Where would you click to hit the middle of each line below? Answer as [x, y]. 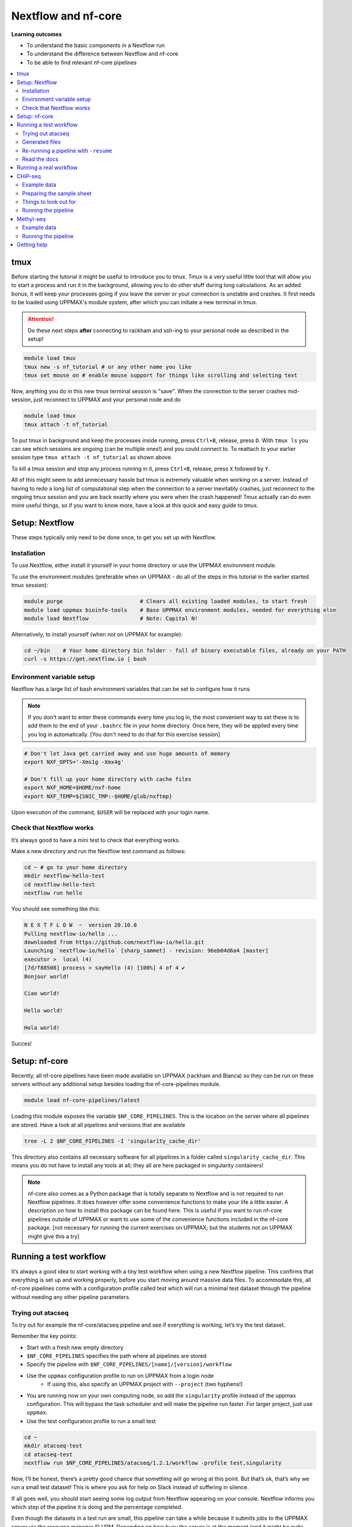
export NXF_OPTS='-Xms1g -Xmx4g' [74, 762]
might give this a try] [54, 1236]
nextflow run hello [53, 893]
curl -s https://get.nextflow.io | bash [85, 659]
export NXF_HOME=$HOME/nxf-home [73, 788]
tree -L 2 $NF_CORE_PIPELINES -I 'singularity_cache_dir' [113, 1141]
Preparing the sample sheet [57, 193]
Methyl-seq [31, 219]
